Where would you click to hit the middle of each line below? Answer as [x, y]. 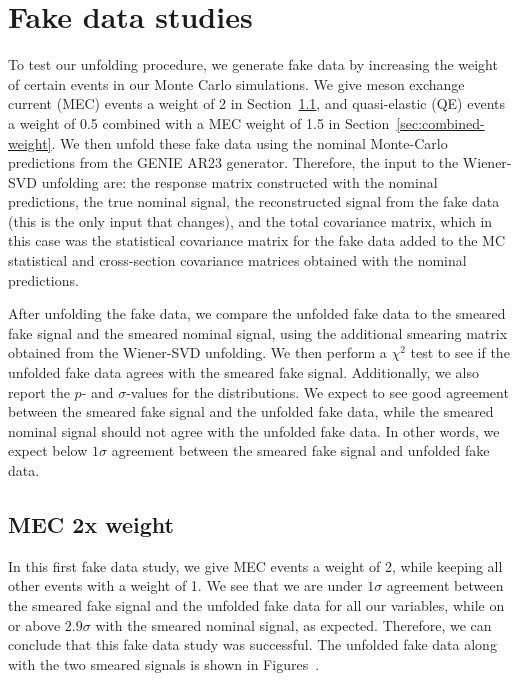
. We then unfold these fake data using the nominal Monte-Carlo [249, 142]
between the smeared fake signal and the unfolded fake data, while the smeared [251, 411]
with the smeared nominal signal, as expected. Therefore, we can [293, 624]
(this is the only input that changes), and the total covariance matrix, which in [250, 220]
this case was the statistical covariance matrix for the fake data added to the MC [257, 240]
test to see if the [460, 352]
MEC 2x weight [91, 523]
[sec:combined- [440, 122]
